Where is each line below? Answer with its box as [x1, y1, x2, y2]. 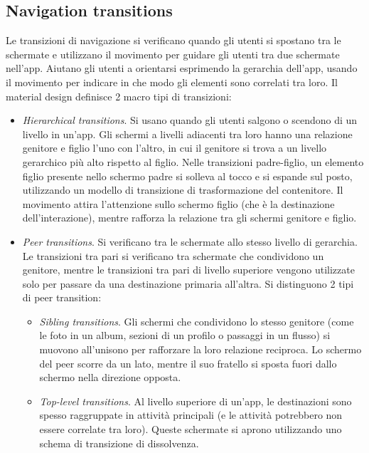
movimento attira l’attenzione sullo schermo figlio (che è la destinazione [22, 196, 335, 211]
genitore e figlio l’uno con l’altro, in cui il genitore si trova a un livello [22, 140, 327, 155]
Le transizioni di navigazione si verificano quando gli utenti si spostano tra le [6, 33, 341, 48]
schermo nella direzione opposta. [39, 370, 181, 385]
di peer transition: [22, 290, 102, 305]
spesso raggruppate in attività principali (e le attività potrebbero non [39, 407, 343, 422]
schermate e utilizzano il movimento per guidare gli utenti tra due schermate [6, 46, 340, 61]
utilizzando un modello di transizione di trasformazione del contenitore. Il [22, 182, 343, 197]
